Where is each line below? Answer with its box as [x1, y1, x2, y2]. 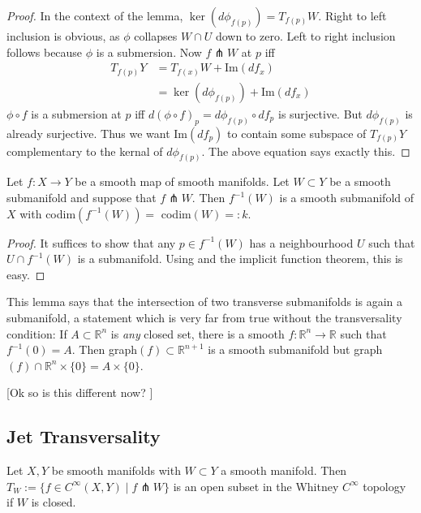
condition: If [6, 325, 67, 342]
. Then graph [71, 341, 137, 358]
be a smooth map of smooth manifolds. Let [75, 173, 290, 190]
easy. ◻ [6, 265, 45, 282]
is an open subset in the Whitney [173, 477, 339, 494]
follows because [6, 43, 83, 60]
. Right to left [318, 7, 387, 24]
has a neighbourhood [249, 234, 354, 251]
